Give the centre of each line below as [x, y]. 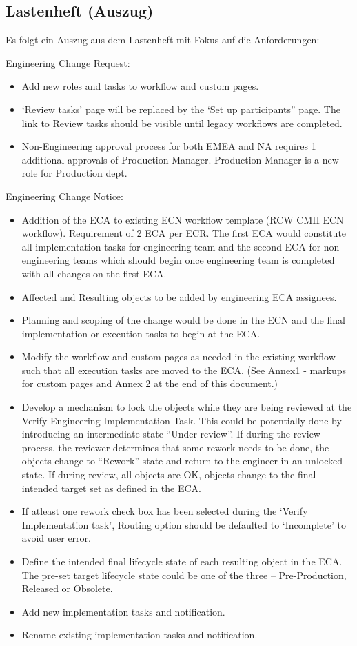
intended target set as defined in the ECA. [111, 488]
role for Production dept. [74, 173]
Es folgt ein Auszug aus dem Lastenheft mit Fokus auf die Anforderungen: [163, 40]
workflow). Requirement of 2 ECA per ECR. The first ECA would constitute [184, 233]
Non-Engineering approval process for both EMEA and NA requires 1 [169, 146]
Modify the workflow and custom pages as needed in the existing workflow [178, 356]
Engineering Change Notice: [64, 196]
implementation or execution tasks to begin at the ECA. [141, 333]
